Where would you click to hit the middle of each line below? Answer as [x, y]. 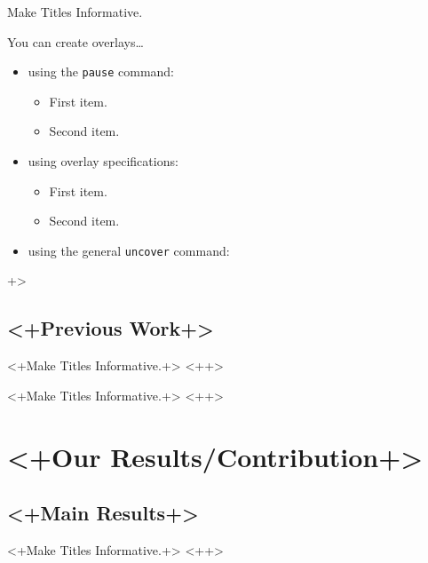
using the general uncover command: [129, 250]
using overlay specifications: [103, 161]
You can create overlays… [75, 41]
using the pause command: [101, 71]
